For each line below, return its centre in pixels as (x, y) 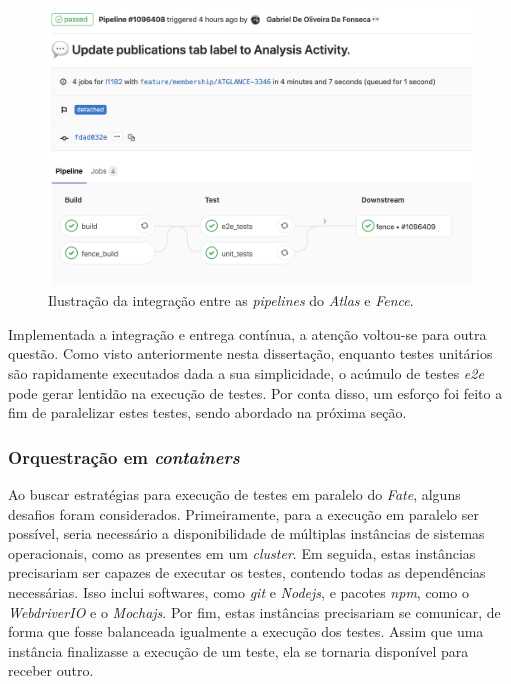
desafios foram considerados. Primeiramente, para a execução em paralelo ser (243, 513)
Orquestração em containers (124, 456)
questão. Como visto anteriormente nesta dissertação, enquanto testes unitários (250, 353)
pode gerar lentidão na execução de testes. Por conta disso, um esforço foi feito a (255, 392)
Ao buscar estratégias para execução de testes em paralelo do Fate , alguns (234, 494)
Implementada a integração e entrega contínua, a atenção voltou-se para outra (247, 333)
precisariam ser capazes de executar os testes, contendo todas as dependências (247, 572)
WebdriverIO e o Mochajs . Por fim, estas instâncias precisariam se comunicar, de (254, 611)
